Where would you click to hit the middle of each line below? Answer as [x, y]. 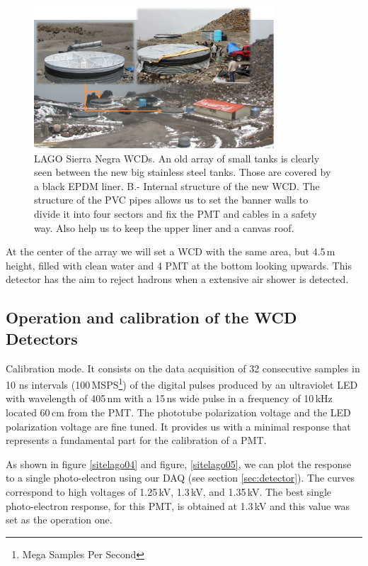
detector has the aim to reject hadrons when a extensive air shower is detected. [177, 279]
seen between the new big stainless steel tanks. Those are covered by [183, 172]
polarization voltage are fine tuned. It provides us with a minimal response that [178, 426]
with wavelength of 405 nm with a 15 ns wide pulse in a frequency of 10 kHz [169, 398]
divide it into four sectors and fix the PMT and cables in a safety [176, 214]
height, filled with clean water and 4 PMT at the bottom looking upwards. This [179, 265]
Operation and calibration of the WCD [151, 317]
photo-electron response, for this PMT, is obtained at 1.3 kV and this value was [178, 505]
